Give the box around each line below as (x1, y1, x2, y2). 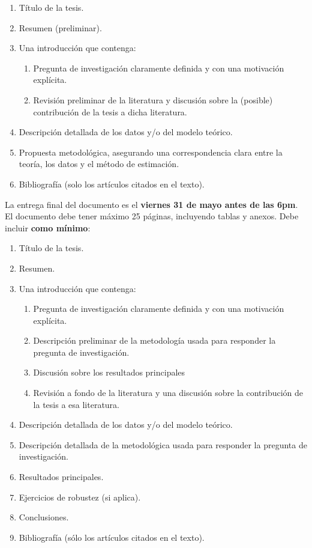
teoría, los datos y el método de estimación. (19, 157, 179, 170)
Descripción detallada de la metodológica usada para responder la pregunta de (19, 438, 307, 451)
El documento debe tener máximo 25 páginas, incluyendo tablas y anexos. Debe (5, 210, 299, 222)
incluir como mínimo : (5, 221, 91, 234)
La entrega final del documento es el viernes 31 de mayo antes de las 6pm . (5, 198, 298, 210)
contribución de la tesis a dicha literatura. (33, 105, 187, 118)
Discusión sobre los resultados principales (33, 366, 185, 379)
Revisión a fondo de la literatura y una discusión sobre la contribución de (33, 386, 304, 399)
